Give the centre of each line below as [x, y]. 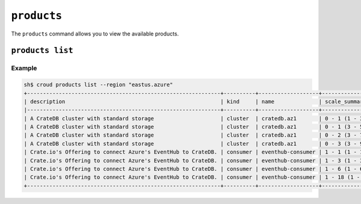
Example [24, 68]
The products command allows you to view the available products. [95, 34]
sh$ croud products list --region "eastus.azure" [98, 85]
